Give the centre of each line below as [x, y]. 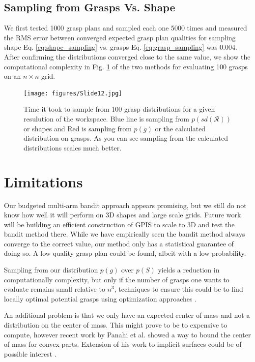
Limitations [43, 181]
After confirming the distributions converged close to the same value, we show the [127, 56]
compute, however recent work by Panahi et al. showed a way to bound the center [127, 334]
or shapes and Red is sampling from [78, 128]
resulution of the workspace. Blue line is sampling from [107, 119]
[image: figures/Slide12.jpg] [73, 93]
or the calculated [180, 128]
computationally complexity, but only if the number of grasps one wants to [117, 279]
